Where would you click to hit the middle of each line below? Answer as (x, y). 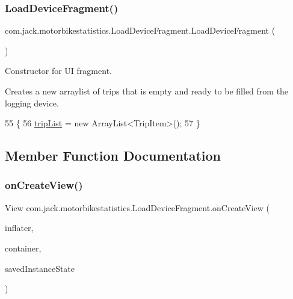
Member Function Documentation (113, 156)
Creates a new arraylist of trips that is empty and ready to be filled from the (147, 91)
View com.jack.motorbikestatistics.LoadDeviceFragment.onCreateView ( (137, 207)
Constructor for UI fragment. (58, 71)
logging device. (32, 103)
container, (23, 248)
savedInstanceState (40, 268)
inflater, (19, 228)
